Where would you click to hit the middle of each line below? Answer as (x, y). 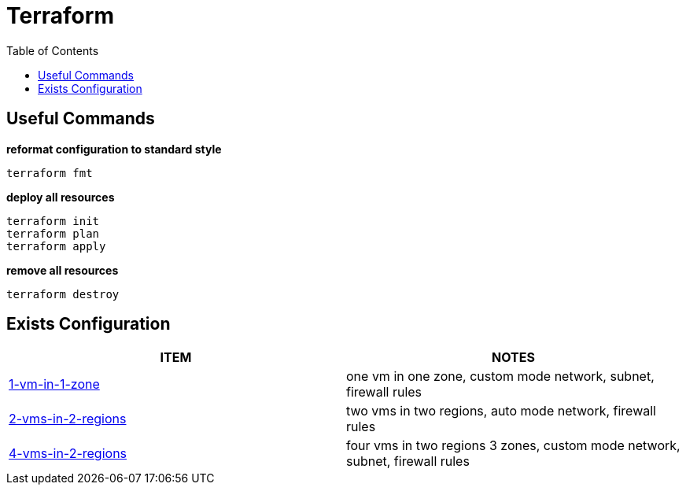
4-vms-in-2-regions (68, 454)
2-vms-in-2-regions (68, 419)
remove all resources (63, 270)
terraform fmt (50, 173)
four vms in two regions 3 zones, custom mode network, (513, 446)
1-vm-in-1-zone (54, 384)
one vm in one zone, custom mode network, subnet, (500, 377)
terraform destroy (63, 294)
